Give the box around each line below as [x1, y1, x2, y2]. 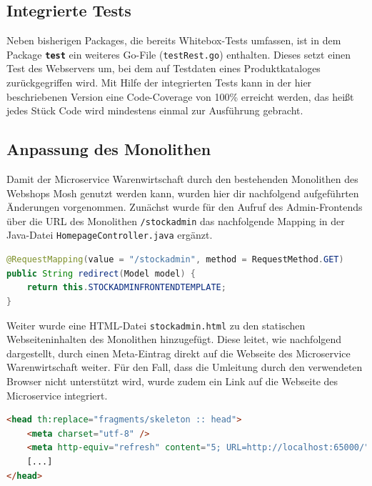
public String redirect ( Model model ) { [6, 268, 196, 279]
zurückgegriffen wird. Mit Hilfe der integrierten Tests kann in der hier [6, 75, 312, 90]
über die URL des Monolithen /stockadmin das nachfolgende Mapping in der [6, 213, 345, 228]
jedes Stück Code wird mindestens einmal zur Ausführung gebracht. [6, 103, 303, 118]
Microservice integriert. [6, 387, 108, 402]
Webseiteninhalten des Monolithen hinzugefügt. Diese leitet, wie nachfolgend [6, 332, 342, 347]
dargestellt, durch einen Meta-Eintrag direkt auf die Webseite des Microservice [6, 345, 351, 360]
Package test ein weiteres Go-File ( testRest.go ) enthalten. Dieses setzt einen [6, 46, 351, 61]
